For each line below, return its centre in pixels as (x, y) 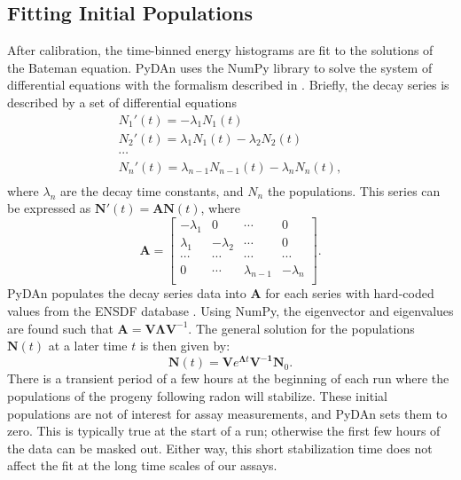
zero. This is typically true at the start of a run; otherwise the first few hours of (224, 431)
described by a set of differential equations (122, 102)
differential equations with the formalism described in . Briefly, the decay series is (228, 85)
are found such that (60, 328)
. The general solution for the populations (301, 328)
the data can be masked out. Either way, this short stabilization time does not (220, 448)
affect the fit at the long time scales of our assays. (142, 465)
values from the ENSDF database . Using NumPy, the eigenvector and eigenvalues (230, 311)
